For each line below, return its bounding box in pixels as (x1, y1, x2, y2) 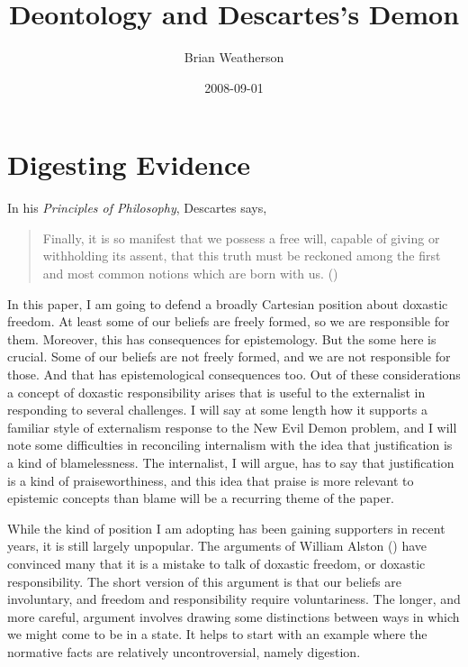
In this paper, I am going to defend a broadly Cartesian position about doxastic (7, 294, 448, 313)
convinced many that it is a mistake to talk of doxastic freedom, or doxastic (7, 553, 426, 572)
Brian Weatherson (184, 48, 284, 67)
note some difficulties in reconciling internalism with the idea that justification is (7, 435, 453, 454)
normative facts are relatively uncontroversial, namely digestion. (7, 642, 361, 661)
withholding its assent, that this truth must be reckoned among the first (42, 246, 441, 265)
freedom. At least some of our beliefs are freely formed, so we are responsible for (7, 312, 450, 331)
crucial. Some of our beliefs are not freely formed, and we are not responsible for (7, 347, 451, 366)
